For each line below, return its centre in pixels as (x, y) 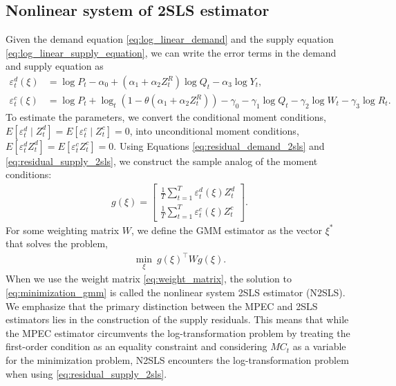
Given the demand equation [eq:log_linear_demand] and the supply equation (170, 39)
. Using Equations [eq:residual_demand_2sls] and (219, 145)
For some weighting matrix (63, 230)
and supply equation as (55, 66)
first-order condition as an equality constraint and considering (136, 346)
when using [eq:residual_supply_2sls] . (86, 373)
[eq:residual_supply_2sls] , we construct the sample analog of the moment (162, 161)
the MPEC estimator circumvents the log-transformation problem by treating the (178, 332)
